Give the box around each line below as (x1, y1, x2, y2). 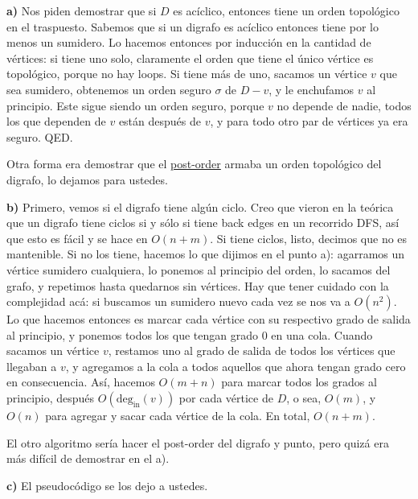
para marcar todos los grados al (221, 373, 377, 390)
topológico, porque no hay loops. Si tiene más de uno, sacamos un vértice (6, 65, 367, 82)
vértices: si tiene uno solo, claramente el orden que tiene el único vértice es (6, 49, 374, 66)
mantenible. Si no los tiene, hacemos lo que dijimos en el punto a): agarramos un (6, 245, 405, 262)
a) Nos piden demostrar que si (6, 2, 157, 19)
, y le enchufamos (268, 80, 354, 97)
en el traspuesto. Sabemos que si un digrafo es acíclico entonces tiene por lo (6, 18, 379, 35)
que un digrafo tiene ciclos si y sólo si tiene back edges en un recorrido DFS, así (6, 214, 400, 231)
